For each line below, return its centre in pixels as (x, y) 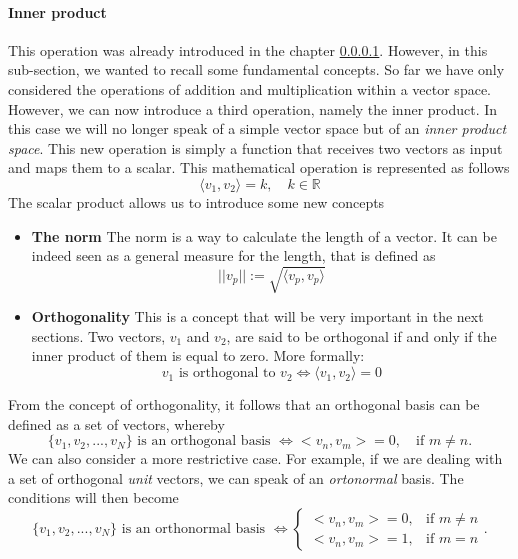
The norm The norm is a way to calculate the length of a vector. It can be (264, 235)
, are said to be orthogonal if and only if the (361, 335)
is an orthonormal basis (193, 529)
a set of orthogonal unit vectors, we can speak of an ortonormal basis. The (236, 477)
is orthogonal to (227, 373)
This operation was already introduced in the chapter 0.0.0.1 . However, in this (248, 49)
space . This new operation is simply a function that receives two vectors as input (255, 147)
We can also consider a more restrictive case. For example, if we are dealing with (255, 458)
